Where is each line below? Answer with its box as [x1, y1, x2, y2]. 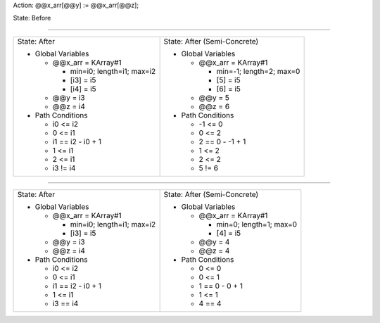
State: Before [13, 14, 51, 23]
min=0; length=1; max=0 [216, 219, 298, 229]
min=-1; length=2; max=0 [216, 66, 300, 76]
